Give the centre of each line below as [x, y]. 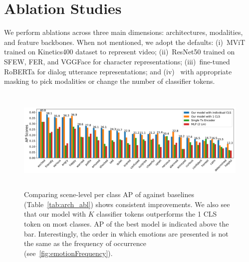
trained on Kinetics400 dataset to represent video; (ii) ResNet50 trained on [120, 52]
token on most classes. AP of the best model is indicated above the [126, 224]
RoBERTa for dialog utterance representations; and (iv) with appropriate [118, 71]
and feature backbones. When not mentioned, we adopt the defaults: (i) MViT [125, 42]
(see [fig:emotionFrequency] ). [68, 253]
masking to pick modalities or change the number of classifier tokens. [110, 81]
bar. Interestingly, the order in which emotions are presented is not [126, 233]
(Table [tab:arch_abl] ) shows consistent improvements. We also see [127, 204]
